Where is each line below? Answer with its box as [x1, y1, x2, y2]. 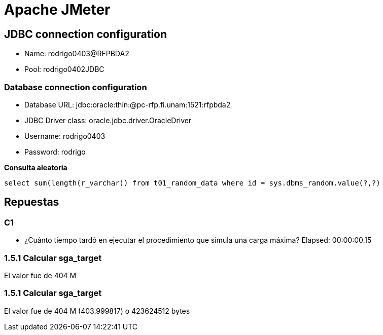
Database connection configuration [4, 82, 147, 92]
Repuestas [4, 196, 59, 209]
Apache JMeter [4, 1, 111, 18]
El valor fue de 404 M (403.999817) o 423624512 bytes [4, 306, 190, 315]
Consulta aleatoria [4, 163, 67, 172]
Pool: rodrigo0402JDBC [24, 65, 105, 74]
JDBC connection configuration [4, 27, 167, 41]
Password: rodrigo [24, 147, 86, 156]
